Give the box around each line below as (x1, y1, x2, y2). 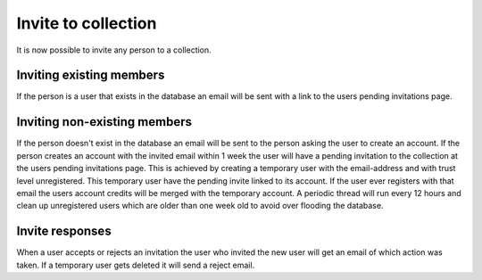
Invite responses (16, 224, 112, 239)
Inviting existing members (16, 68, 165, 83)
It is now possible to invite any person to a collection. (16, 45, 212, 55)
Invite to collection (16, 13, 157, 33)
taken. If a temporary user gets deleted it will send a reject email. (16, 259, 255, 270)
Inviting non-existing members (16, 114, 192, 129)
